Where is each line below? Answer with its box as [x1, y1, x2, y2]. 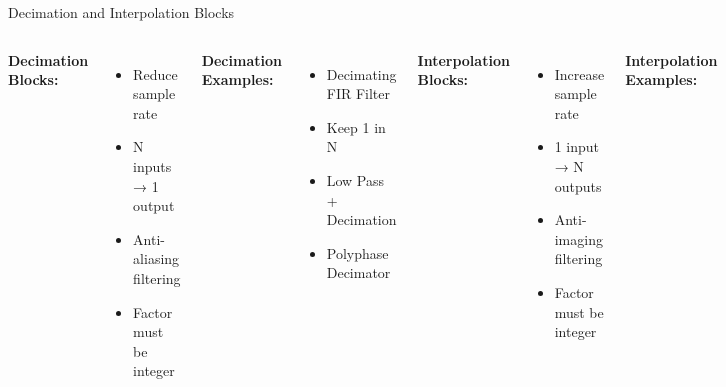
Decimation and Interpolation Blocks [8, 2, 235, 22]
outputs [554, 175, 602, 196]
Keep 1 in [326, 116, 386, 137]
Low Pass [326, 169, 385, 190]
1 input [554, 136, 600, 157]
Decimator [326, 262, 391, 283]
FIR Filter [326, 83, 390, 104]
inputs [133, 155, 172, 176]
